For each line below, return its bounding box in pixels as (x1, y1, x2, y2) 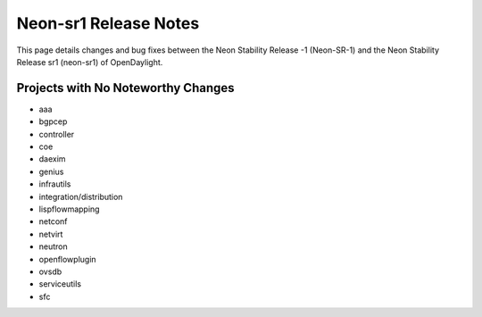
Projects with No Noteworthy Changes (16, 80, 236, 96)
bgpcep (38, 116, 68, 127)
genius (38, 166, 64, 177)
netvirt (38, 229, 63, 239)
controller (38, 129, 75, 139)
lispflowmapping (38, 204, 100, 214)
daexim (38, 154, 66, 164)
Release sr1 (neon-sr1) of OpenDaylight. (16, 56, 163, 67)
